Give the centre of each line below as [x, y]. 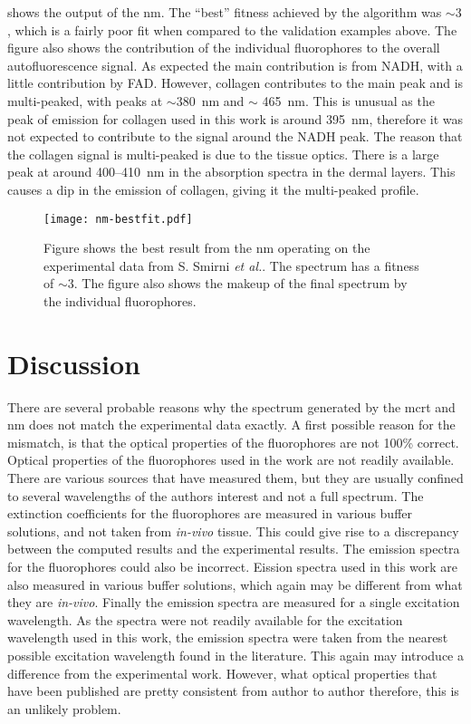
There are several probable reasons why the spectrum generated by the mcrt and [231, 406]
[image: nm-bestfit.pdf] [118, 219]
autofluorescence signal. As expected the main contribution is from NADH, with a [235, 65]
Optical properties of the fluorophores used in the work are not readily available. [231, 460]
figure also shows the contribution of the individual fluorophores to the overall [224, 48]
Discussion [74, 363]
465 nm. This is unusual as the [348, 100]
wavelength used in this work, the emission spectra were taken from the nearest [228, 637]
